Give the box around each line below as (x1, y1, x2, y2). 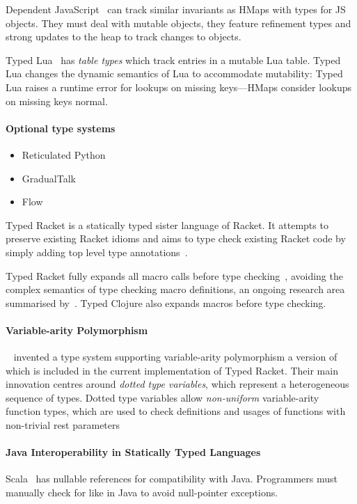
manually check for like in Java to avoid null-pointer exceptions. (6, 485, 278, 500)
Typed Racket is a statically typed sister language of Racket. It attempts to (6, 217, 328, 232)
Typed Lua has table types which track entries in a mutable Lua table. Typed (6, 52, 341, 67)
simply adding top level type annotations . (6, 244, 188, 259)
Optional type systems (6, 120, 116, 135)
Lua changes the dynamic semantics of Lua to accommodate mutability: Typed (6, 66, 343, 81)
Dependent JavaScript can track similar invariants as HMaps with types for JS (6, 2, 346, 16)
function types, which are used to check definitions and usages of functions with (6, 404, 346, 418)
